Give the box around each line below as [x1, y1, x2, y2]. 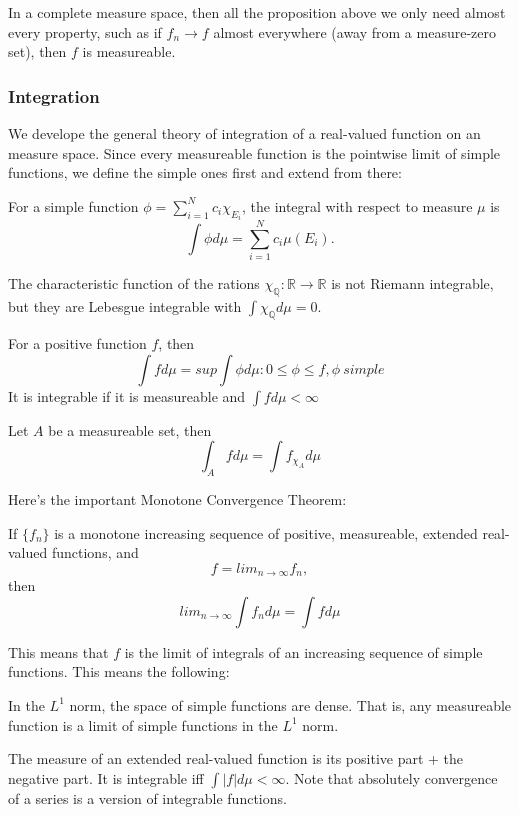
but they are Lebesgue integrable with [8, 296, 242, 317]
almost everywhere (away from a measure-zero [213, 21, 496, 42]
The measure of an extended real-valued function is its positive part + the [8, 748, 464, 769]
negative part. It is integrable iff [8, 767, 204, 788]
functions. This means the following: [8, 661, 230, 682]
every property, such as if [8, 21, 162, 42]
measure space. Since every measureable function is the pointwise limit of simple [8, 142, 501, 163]
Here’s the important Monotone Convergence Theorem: [8, 488, 347, 509]
